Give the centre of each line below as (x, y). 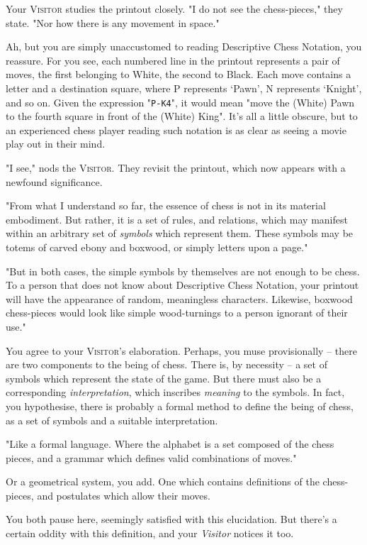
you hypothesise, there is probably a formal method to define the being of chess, (180, 406)
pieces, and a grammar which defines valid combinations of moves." (151, 457)
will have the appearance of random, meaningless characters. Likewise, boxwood (179, 298)
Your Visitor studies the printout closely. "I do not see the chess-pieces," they (174, 9)
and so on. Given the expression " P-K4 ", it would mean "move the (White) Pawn (180, 102)
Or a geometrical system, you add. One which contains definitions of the (163, 481)
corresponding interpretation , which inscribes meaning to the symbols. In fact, (175, 392)
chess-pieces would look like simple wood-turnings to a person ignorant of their (177, 313)
